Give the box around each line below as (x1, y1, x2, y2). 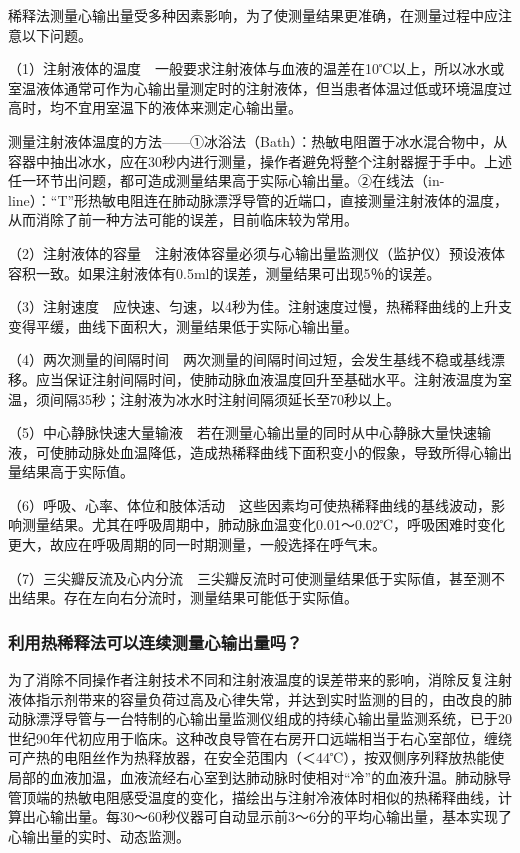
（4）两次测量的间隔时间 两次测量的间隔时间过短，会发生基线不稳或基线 (8, 349, 491, 370)
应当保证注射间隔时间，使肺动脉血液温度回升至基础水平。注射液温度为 (35, 368, 498, 389)
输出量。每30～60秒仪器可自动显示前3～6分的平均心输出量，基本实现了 (49, 806, 512, 827)
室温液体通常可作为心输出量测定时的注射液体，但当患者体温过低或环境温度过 (8, 77, 512, 98)
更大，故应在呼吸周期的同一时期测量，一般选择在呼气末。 (8, 534, 386, 555)
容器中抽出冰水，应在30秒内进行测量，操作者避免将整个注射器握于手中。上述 (8, 150, 512, 171)
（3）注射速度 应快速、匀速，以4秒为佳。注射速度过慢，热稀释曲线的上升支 (8, 296, 512, 317)
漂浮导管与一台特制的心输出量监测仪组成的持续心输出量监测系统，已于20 (35, 708, 512, 729)
